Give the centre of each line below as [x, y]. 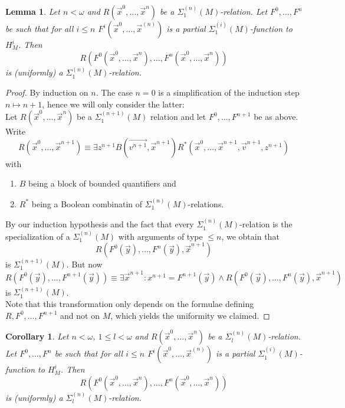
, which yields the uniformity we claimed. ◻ [190, 315]
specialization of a [38, 236]
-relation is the [266, 224]
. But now [84, 264]
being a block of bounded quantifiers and [102, 183]
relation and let [178, 117]
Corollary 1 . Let [37, 336]
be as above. [276, 117]
